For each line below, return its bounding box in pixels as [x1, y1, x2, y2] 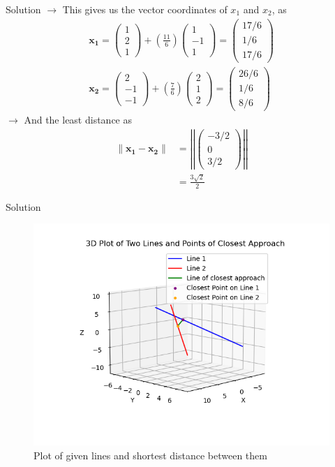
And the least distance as [24, 112, 132, 126]
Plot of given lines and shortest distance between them [33, 447, 267, 462]
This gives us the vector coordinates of [62, 2, 228, 16]
